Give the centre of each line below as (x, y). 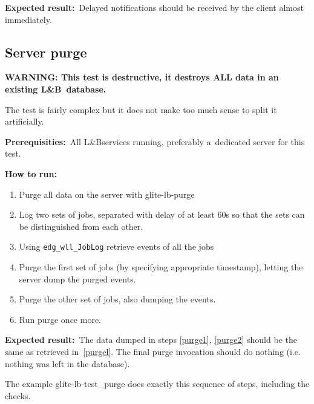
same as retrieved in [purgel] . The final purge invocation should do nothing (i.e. (153, 351)
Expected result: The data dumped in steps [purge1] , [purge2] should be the (151, 340)
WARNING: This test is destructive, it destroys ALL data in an (142, 77)
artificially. (25, 121)
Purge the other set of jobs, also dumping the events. (117, 299)
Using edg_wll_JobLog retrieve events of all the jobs (116, 246)
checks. (18, 395)
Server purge (46, 52)
